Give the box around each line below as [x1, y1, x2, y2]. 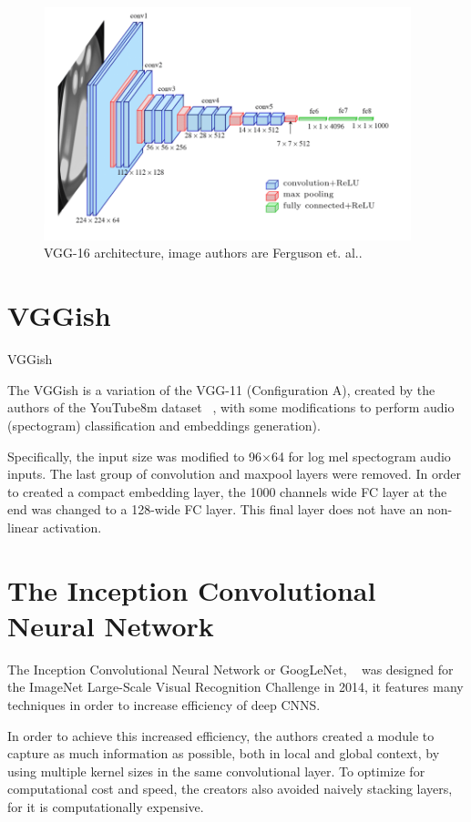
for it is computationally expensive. [7, 797, 204, 817]
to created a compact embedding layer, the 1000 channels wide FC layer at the [7, 482, 447, 501]
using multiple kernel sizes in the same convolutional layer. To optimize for [7, 761, 425, 780]
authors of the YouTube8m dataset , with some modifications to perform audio [7, 398, 455, 417]
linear [7, 517, 39, 536]
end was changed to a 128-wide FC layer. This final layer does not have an [7, 500, 424, 519]
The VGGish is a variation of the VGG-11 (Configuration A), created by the [7, 380, 435, 399]
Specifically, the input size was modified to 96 [7, 446, 261, 465]
